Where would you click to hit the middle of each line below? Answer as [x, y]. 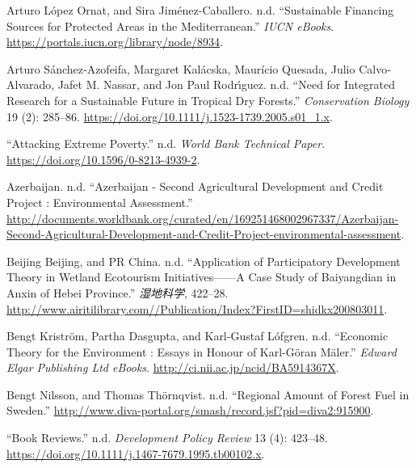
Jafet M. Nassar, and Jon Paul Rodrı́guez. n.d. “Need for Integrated [227, 84]
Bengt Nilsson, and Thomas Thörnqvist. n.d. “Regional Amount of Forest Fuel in [208, 394]
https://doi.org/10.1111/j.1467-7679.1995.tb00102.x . [136, 453]
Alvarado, [31, 84]
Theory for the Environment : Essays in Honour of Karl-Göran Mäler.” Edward [202, 351]
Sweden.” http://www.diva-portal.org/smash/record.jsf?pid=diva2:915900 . [190, 410]
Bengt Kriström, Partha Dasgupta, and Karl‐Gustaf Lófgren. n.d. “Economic [197, 336]
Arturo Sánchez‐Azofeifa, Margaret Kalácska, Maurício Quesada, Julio [181, 68]
